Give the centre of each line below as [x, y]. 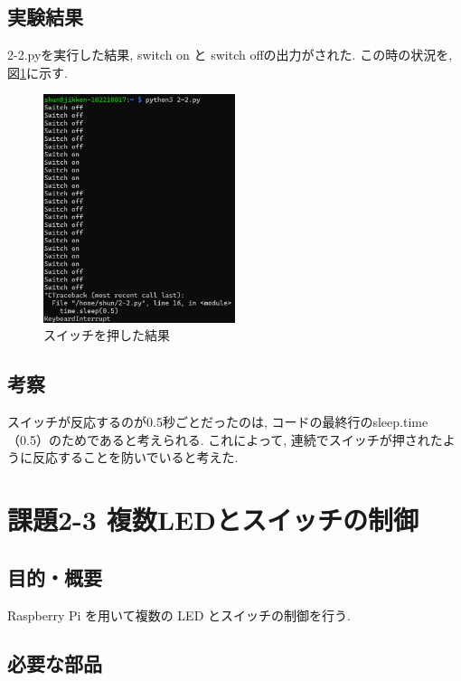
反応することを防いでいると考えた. [135, 457]
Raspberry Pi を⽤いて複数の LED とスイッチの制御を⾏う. [179, 615]
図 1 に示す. [38, 72]
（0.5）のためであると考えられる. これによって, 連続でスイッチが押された [225, 439]
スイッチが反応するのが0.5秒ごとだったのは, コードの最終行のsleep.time [218, 422]
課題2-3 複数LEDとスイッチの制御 [213, 520]
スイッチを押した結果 [107, 335]
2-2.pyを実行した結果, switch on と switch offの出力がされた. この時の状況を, [230, 55]
